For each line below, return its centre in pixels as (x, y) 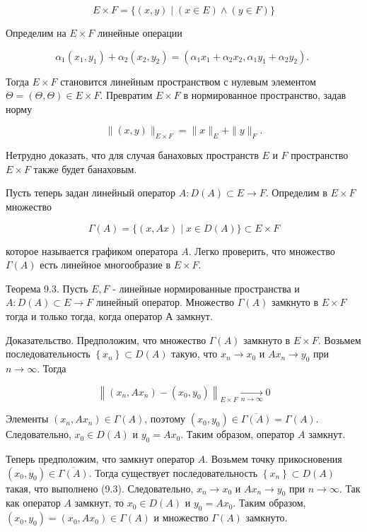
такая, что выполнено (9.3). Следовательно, (100, 488)
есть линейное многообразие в (105, 265)
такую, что (194, 354)
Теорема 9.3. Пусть (47, 288)
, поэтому (165, 419)
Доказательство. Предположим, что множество (106, 339)
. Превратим (126, 95)
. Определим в (296, 193)
